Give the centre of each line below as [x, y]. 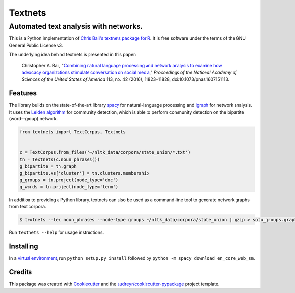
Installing [24, 247]
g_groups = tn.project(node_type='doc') [69, 180]
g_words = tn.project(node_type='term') [69, 187]
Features [23, 93]
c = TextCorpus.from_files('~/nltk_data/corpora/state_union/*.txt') [105, 153]
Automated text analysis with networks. [76, 26]
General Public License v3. [36, 45]
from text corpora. [28, 206]
